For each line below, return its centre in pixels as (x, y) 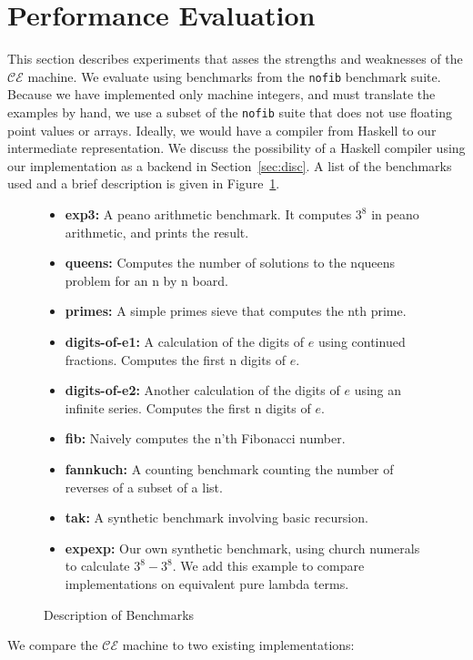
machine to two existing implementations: (238, 645)
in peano (395, 214)
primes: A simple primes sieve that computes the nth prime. (236, 311)
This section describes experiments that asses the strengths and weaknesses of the (235, 59)
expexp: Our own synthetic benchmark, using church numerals (242, 548)
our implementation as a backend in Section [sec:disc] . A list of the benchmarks (230, 165)
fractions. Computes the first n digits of (176, 359)
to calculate (97, 566)
